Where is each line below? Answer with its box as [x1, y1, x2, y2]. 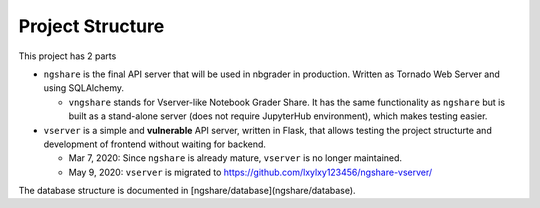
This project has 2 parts [18, 50, 117, 62]
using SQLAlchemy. [43, 82, 125, 94]
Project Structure [18, 15, 165, 37]
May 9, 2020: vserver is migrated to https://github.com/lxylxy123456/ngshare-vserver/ [68, 166, 433, 178]
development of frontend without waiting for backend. [43, 138, 267, 150]
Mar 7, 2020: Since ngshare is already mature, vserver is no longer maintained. [68, 152, 403, 164]
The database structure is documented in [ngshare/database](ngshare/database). [18, 185, 356, 197]
